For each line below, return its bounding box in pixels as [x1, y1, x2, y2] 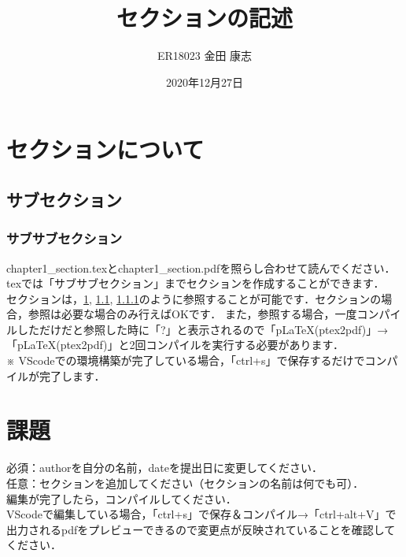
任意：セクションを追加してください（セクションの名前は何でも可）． [6, 474, 364, 491]
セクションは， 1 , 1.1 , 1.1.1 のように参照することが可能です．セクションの [6, 290, 382, 306]
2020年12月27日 [166, 73, 243, 90]
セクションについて [6, 133, 205, 165]
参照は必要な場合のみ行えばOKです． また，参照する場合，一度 [28, 306, 357, 322]
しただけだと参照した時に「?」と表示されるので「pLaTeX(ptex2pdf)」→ [17, 321, 389, 337]
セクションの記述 [116, 2, 293, 34]
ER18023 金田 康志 [157, 47, 253, 64]
